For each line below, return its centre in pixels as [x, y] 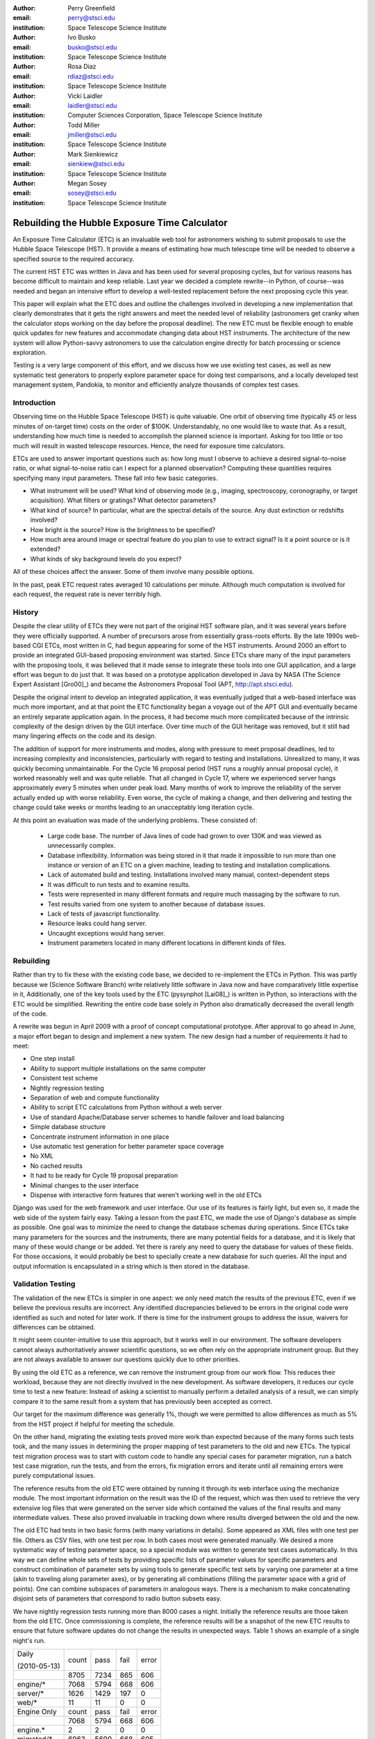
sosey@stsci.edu [92, 193]
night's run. [29, 1640]
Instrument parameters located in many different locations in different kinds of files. [167, 943]
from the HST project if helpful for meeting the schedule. [94, 1424]
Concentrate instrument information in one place [100, 1137]
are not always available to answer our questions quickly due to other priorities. [126, 1359]
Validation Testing [44, 1284]
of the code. [30, 1013]
